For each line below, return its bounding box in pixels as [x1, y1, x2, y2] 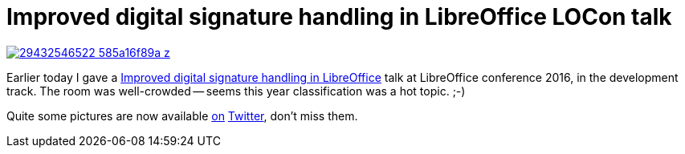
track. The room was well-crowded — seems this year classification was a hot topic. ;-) [6, 83, 466, 98]
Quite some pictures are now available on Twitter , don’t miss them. [6, 108, 358, 123]
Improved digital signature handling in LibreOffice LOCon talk [6, 3, 672, 30]
